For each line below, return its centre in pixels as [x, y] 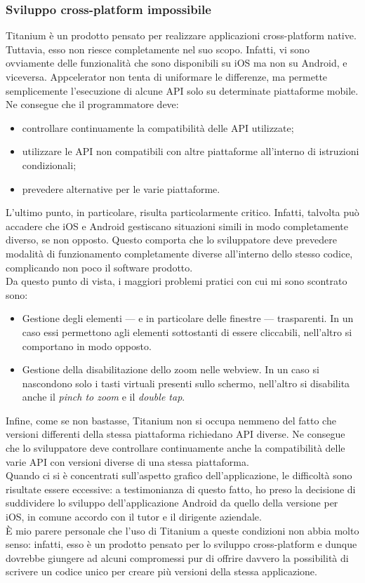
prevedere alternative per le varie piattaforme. [121, 188]
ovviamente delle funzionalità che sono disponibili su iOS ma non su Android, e [177, 63]
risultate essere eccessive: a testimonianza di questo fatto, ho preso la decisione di [181, 489]
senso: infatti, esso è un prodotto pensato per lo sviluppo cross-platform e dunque [181, 544]
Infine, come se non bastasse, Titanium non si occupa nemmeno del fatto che [171, 420]
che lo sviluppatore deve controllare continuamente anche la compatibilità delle [175, 448]
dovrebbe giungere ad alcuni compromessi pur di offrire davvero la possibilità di [177, 557]
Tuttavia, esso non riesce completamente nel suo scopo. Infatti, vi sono [158, 49]
